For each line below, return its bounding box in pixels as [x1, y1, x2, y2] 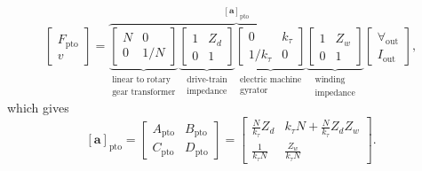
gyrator [240, 85, 268, 95]
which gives [7, 98, 69, 117]
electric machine [240, 75, 302, 85]
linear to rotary [112, 75, 171, 85]
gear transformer [112, 87, 176, 97]
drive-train [187, 75, 227, 85]
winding [315, 75, 346, 85]
